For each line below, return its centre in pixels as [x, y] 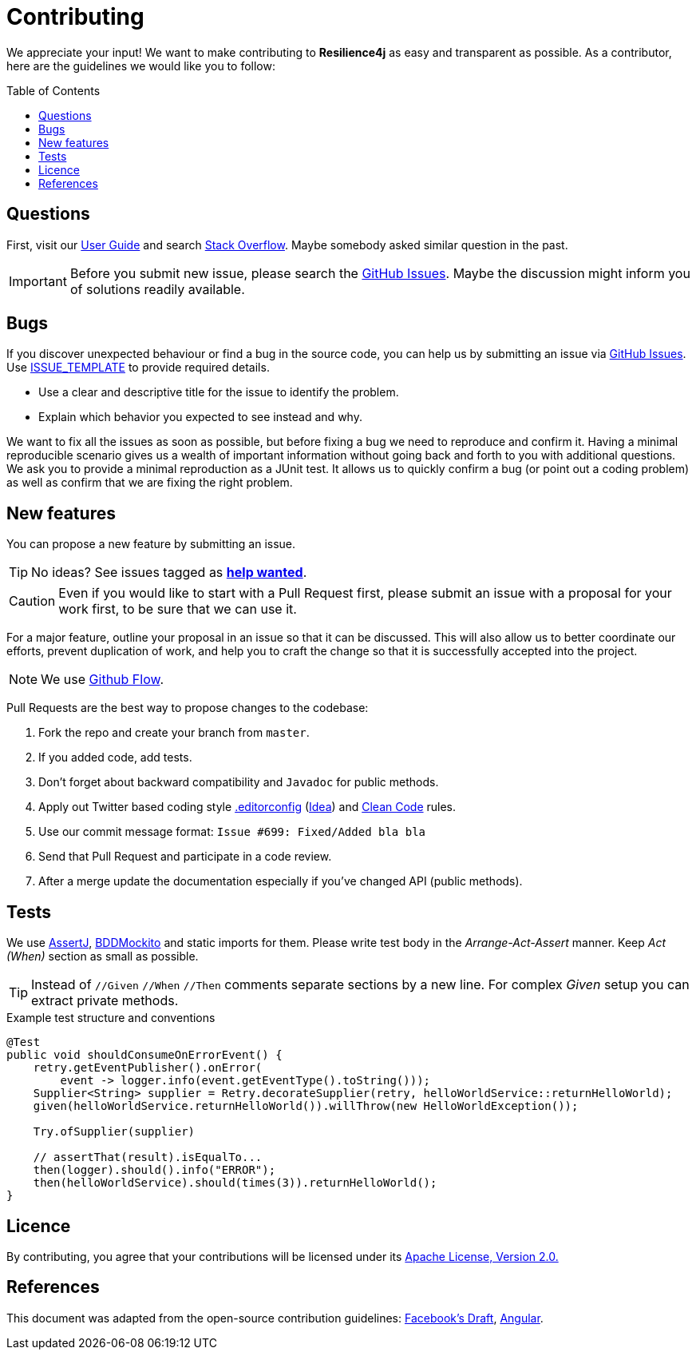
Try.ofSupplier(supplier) [114, 1132]
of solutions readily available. [157, 289]
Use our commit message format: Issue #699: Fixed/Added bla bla [232, 832]
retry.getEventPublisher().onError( [148, 1068]
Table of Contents [53, 90]
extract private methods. [105, 1001]
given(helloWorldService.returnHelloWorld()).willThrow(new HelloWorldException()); [306, 1106]
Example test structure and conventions [111, 1018]
